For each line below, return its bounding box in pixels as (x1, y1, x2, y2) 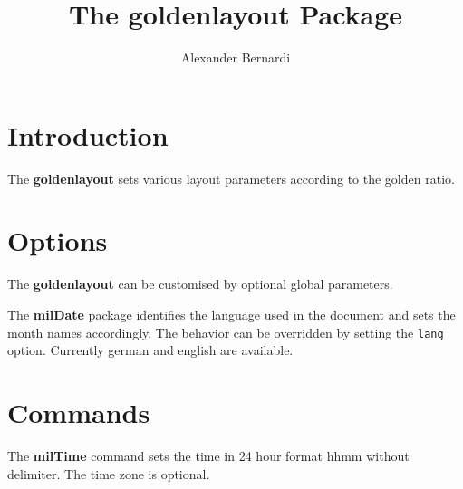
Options (7, 222, 108, 259)
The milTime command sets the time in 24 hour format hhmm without (7, 446, 410, 465)
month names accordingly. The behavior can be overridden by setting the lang (7, 322, 444, 341)
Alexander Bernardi (180, 48, 291, 67)
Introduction (7, 116, 169, 153)
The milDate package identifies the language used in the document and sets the (7, 304, 456, 323)
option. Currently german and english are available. (7, 340, 294, 360)
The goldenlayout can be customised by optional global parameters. (7, 274, 393, 293)
